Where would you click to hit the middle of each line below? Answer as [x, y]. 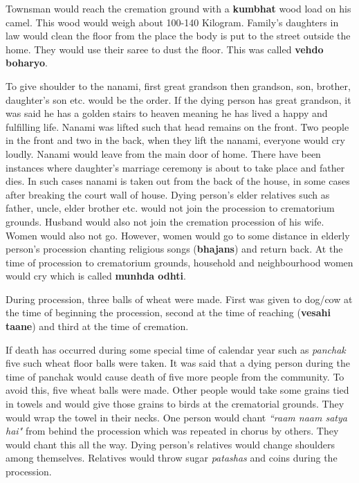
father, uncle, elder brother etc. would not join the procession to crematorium [170, 208]
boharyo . [27, 63]
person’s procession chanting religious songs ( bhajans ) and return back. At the [174, 249]
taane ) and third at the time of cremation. [97, 326]
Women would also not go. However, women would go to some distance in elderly [178, 235]
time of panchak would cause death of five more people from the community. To [175, 376]
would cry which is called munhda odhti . [96, 276]
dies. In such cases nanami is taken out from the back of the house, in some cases [178, 181]
